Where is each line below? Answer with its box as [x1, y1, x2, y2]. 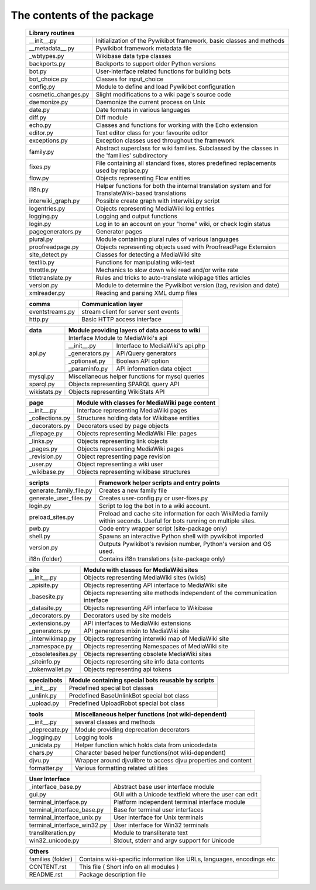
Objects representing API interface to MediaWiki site [83, 581, 228, 589]
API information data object [116, 365, 192, 373]
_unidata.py [29, 741, 61, 749]
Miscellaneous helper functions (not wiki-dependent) [75, 710, 228, 718]
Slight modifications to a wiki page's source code [95, 90, 231, 98]
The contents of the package [11, 9, 154, 22]
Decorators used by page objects [77, 421, 169, 429]
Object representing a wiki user [77, 460, 163, 468]
